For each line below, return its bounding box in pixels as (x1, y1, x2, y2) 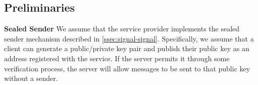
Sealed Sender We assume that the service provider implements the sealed (4, 23, 240, 34)
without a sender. (4, 73, 58, 83)
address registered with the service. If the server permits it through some (4, 53, 230, 63)
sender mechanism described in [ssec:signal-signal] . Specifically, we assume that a (4, 33, 254, 44)
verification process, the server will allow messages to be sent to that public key (4, 63, 250, 73)
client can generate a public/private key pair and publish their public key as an (4, 43, 249, 54)
